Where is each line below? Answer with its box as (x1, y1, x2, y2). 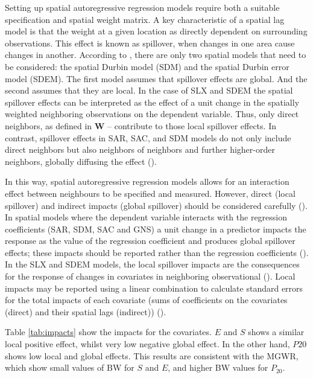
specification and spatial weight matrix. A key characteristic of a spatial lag (5, 13, 285, 25)
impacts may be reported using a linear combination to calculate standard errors (5, 281, 303, 294)
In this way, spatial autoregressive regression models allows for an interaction (5, 175, 289, 188)
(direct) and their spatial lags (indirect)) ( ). (5, 305, 166, 318)
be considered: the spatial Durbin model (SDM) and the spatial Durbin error (5, 60, 289, 72)
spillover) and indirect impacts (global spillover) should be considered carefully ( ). (5, 199, 308, 211)
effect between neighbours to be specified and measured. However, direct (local (5, 187, 296, 199)
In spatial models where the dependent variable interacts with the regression (5, 211, 288, 223)
